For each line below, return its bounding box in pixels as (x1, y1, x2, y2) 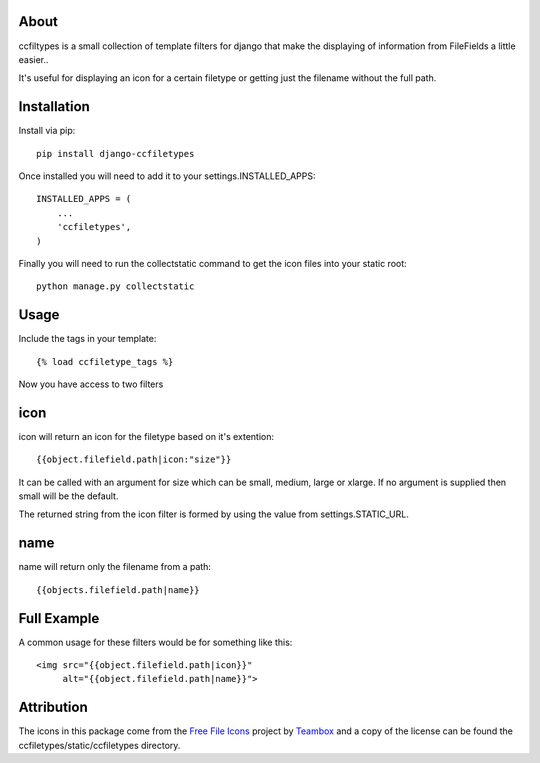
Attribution (18, 699, 89, 716)
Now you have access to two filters (18, 378, 164, 390)
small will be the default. (18, 490, 119, 502)
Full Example (18, 610, 100, 627)
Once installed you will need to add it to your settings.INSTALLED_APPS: (18, 170, 316, 182)
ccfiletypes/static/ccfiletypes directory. (18, 739, 181, 751)
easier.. (18, 53, 49, 65)
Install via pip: (18, 125, 76, 137)
